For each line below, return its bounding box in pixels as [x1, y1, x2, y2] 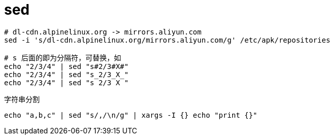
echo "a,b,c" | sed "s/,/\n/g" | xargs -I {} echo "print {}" [4, 111, 258, 119]
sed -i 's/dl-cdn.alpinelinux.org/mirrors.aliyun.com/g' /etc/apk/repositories [4, 36, 330, 44]
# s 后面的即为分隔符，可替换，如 [4, 53, 121, 62]
